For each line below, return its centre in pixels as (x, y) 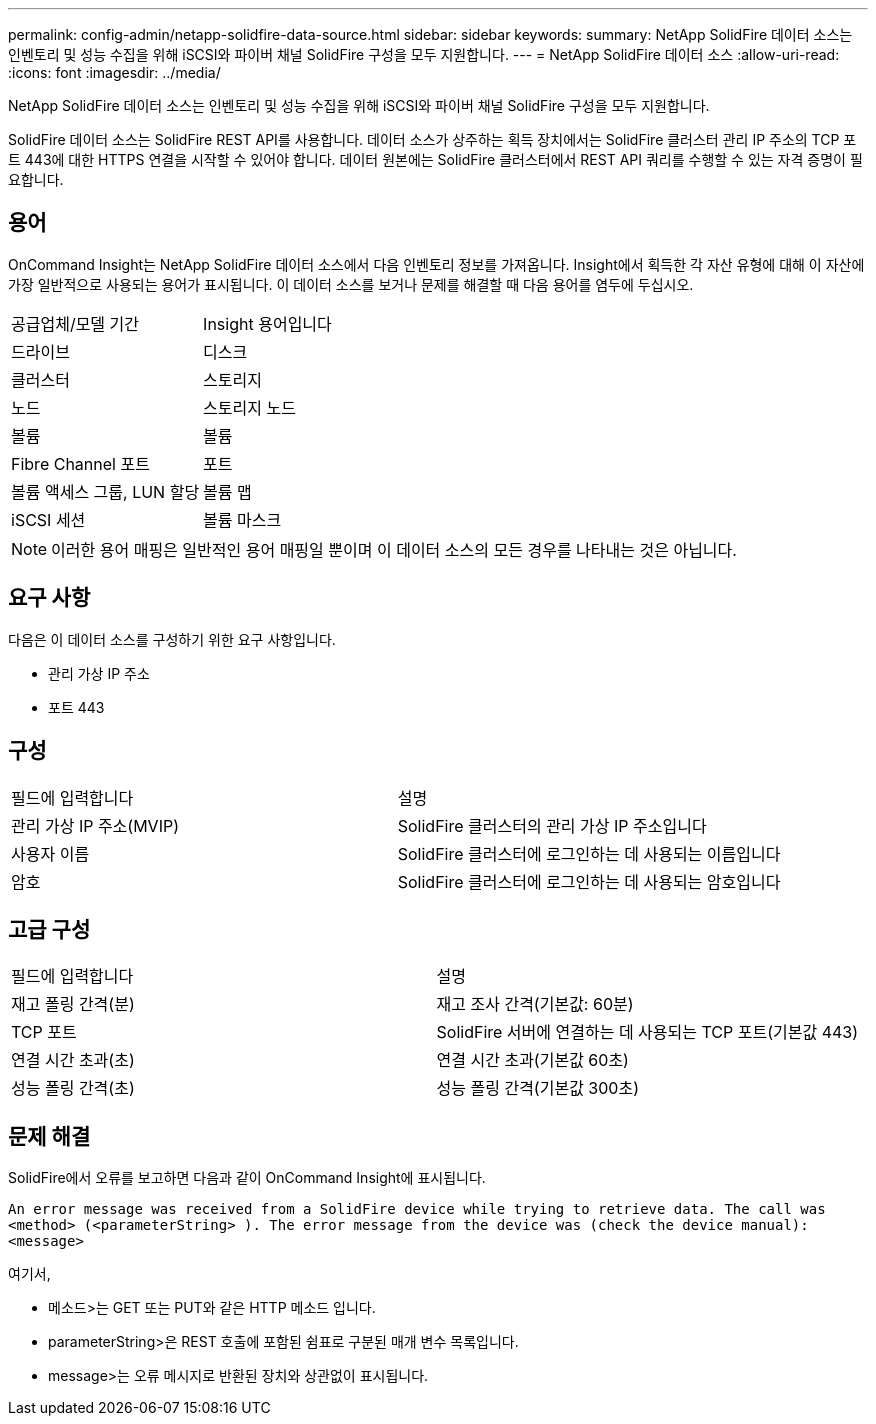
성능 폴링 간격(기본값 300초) (537, 1088)
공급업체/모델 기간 (75, 323)
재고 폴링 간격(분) (73, 1004)
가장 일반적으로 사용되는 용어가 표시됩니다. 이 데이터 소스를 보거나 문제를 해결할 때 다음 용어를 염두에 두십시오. (351, 284)
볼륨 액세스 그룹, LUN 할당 (105, 491)
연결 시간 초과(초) (73, 1060)
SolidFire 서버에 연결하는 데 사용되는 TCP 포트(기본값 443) (647, 1032)
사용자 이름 (50, 853)
